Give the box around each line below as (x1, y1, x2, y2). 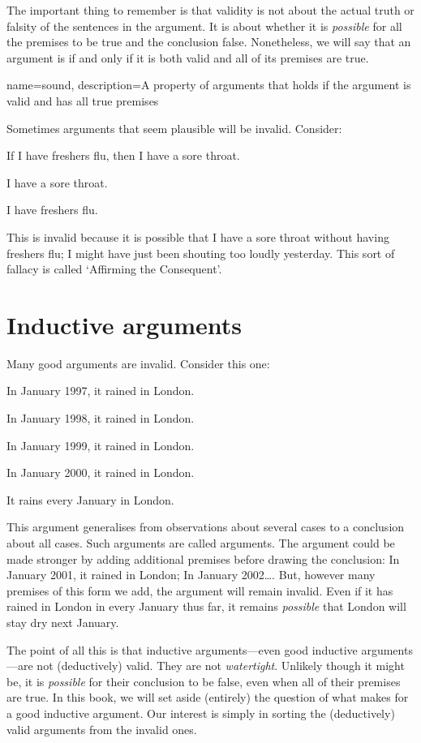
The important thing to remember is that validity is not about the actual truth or (6, 2, 415, 18)
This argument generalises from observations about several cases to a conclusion (6, 518, 405, 535)
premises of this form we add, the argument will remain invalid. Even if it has (6, 582, 393, 599)
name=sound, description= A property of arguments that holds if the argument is (6, 76, 411, 93)
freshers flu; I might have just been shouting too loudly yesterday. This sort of (6, 244, 395, 261)
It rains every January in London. (6, 491, 174, 508)
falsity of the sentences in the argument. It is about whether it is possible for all (6, 17, 402, 34)
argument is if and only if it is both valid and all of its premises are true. (6, 49, 369, 66)
